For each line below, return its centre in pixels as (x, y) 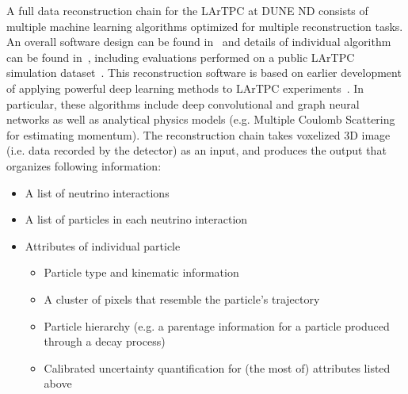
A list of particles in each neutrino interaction (136, 219)
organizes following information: (84, 165)
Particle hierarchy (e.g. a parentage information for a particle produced (217, 325)
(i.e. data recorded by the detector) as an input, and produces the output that (196, 150)
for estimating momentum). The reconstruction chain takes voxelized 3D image (198, 134)
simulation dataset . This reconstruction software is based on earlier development (204, 73)
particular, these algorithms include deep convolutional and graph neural (183, 103)
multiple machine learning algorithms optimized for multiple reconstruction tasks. (205, 26)
